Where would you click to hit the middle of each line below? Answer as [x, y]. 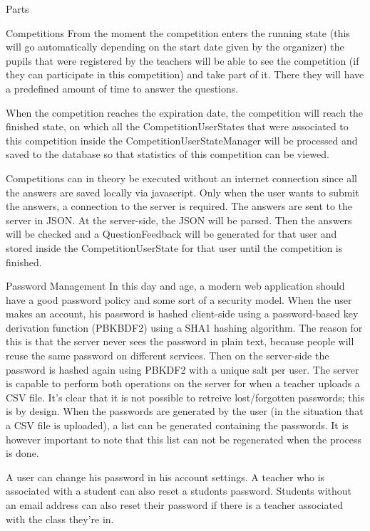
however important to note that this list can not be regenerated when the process [184, 439]
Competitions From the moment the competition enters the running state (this [178, 32]
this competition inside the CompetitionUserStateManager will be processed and [182, 140]
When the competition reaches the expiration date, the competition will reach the [185, 112]
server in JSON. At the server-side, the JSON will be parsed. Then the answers [179, 220]
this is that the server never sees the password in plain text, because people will [180, 341]
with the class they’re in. [60, 519]
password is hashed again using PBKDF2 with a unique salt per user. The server [183, 369]
